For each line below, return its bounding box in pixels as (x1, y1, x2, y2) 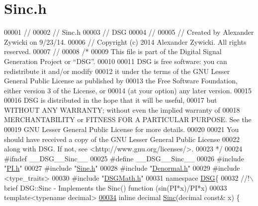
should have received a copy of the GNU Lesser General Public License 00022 (4, 134, 240, 144)
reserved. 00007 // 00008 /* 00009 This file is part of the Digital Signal (4, 46, 222, 57)
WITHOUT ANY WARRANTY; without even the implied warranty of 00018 (4, 104, 240, 115)
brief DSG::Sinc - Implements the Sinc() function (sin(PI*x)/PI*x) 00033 (4, 182, 227, 193)
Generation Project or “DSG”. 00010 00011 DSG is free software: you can (4, 56, 227, 66)
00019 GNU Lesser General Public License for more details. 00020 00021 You (4, 124, 239, 135)
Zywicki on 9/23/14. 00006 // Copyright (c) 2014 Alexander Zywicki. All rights (4, 36, 247, 47)
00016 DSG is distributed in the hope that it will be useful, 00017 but (4, 95, 217, 105)
